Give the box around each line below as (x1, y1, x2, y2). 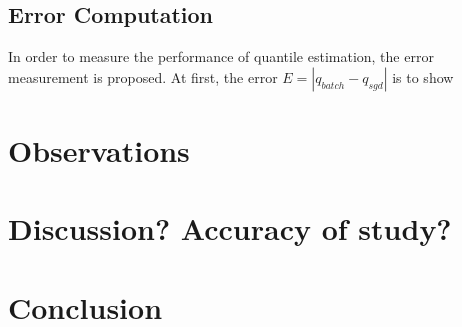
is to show (392, 66, 454, 87)
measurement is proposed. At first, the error (8, 66, 278, 87)
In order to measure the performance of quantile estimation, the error (8, 46, 434, 67)
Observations (8, 129, 190, 170)
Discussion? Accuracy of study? (8, 208, 452, 249)
